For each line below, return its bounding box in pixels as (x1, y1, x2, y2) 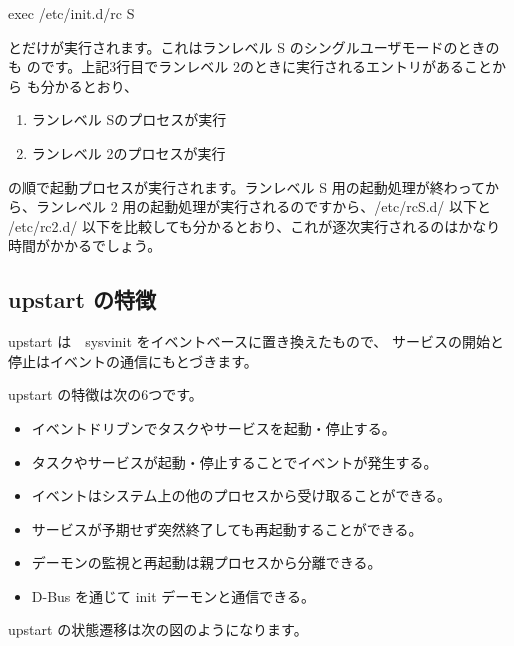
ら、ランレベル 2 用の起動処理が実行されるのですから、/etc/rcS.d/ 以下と (8, 196, 492, 217)
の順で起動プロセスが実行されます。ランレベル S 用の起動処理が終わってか (8, 176, 500, 197)
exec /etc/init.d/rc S (8, 3, 135, 23)
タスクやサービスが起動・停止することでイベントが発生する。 (31, 451, 438, 472)
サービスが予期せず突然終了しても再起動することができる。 (31, 518, 423, 539)
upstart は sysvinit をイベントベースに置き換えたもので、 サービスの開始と (8, 331, 505, 352)
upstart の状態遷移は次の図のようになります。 (8, 619, 308, 640)
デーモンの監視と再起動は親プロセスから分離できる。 (31, 552, 382, 573)
